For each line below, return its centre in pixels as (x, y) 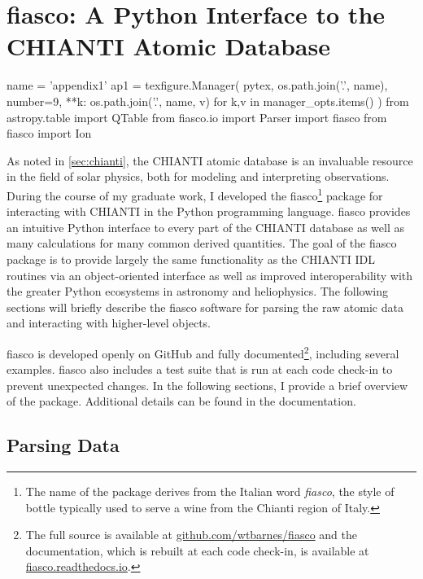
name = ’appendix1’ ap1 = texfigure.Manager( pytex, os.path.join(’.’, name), (197, 85)
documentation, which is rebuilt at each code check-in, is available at (197, 550)
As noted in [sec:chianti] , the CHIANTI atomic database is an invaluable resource (210, 160)
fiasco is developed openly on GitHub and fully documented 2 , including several (203, 352)
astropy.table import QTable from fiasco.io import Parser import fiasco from (197, 117)
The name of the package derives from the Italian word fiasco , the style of (210, 491)
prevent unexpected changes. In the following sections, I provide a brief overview (207, 385)
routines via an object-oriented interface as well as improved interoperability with (210, 275)
